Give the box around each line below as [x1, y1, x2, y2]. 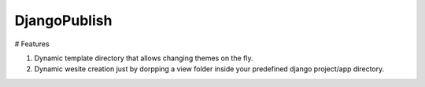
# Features [14, 39, 50, 49]
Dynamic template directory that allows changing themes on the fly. [34, 53, 253, 63]
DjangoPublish [14, 12, 113, 29]
